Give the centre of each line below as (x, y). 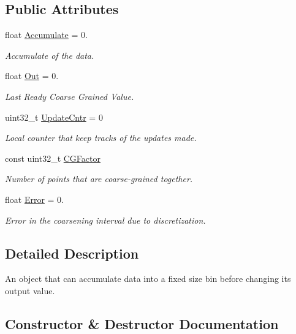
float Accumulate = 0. (46, 35)
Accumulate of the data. (50, 55)
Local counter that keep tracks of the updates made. (101, 138)
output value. (30, 290)
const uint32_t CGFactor (53, 158)
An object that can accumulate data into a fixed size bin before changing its (148, 279)
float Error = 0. (35, 199)
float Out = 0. (32, 76)
